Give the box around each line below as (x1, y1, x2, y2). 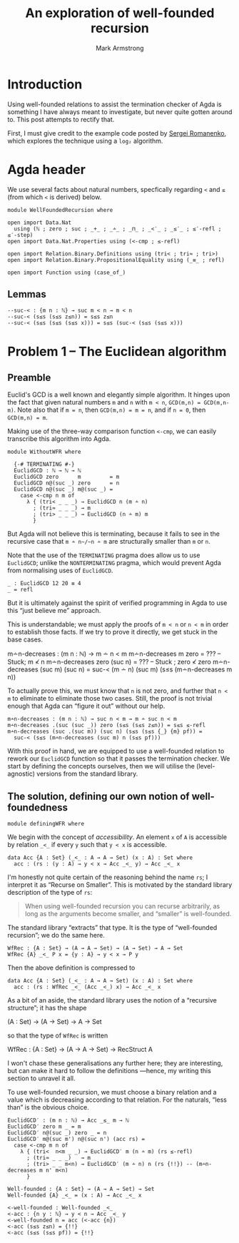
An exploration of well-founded (25, 5, 215, 21)
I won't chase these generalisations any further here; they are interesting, (7, 1059, 223, 1067)
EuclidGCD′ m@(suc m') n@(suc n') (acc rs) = (7, 1136, 145, 1143)
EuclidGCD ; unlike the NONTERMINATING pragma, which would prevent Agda (7, 559, 221, 567)
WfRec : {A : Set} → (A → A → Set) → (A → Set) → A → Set (7, 945, 183, 952)
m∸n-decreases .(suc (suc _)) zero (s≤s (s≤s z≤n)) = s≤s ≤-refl (7, 722, 205, 729)
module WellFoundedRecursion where (7, 206, 113, 213)
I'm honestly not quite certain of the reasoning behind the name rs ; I (7, 873, 208, 882)
